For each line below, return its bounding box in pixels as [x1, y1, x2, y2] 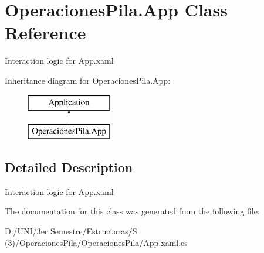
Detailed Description [5, 158, 133, 176]
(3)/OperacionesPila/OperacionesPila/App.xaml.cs [5, 236, 188, 248]
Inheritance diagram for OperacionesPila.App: [5, 74, 171, 86]
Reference [5, 20, 86, 45]
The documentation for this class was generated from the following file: [5, 205, 260, 217]
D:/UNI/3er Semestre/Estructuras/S [5, 225, 137, 237]
